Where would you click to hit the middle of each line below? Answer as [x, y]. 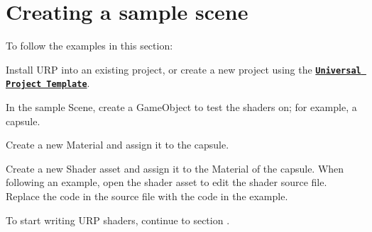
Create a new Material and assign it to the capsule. [117, 145]
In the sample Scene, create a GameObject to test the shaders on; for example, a [181, 107]
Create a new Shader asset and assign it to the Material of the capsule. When [175, 168]
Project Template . [48, 83]
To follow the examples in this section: [89, 46]
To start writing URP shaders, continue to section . [118, 220]
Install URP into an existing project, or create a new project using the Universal [184, 69]
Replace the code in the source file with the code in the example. [147, 196]
